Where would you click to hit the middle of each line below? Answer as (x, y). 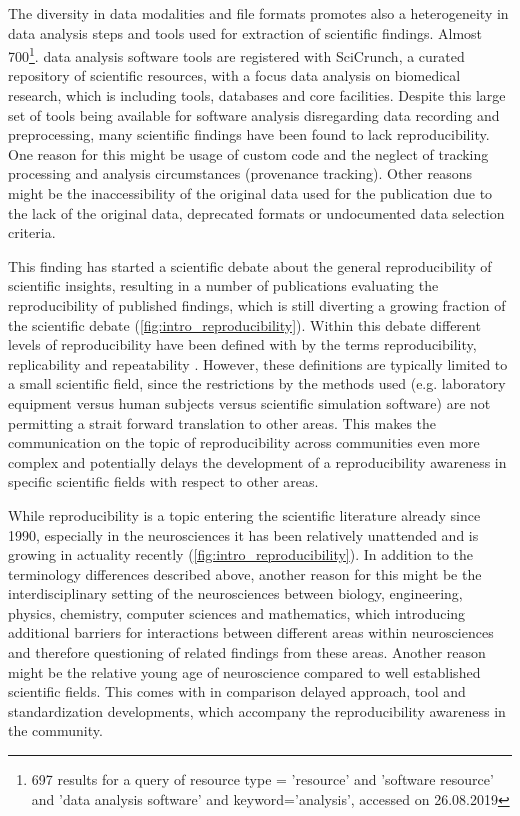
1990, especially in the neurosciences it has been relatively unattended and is (243, 534)
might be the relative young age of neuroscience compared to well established (244, 671)
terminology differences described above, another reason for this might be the (245, 573)
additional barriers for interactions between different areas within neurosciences (251, 632)
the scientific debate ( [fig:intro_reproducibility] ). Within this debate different (244, 324)
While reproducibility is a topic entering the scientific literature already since (244, 514)
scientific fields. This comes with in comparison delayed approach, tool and (237, 691)
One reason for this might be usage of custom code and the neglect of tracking (248, 153)
